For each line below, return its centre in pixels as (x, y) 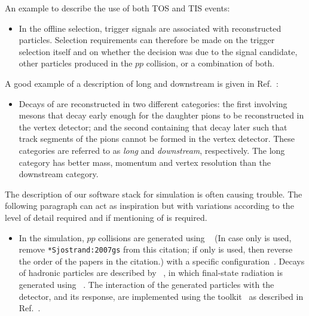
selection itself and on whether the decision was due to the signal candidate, (158, 51)
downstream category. (59, 174)
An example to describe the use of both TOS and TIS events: (117, 8)
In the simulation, (51, 237)
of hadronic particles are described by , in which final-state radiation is (151, 273)
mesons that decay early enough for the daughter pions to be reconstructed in (161, 115)
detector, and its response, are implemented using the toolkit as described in (161, 296)
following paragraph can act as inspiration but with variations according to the (149, 206)
